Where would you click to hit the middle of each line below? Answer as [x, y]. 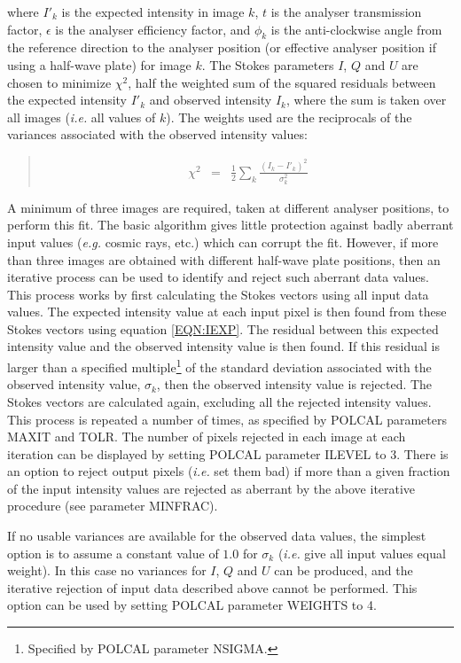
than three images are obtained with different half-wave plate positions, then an [224, 259]
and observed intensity [211, 100]
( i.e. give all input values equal [362, 553]
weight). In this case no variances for [107, 570]
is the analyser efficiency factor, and [153, 29]
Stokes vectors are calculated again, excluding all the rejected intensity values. [219, 401]
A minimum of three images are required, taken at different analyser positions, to [228, 207]
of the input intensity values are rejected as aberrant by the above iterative [211, 488]
